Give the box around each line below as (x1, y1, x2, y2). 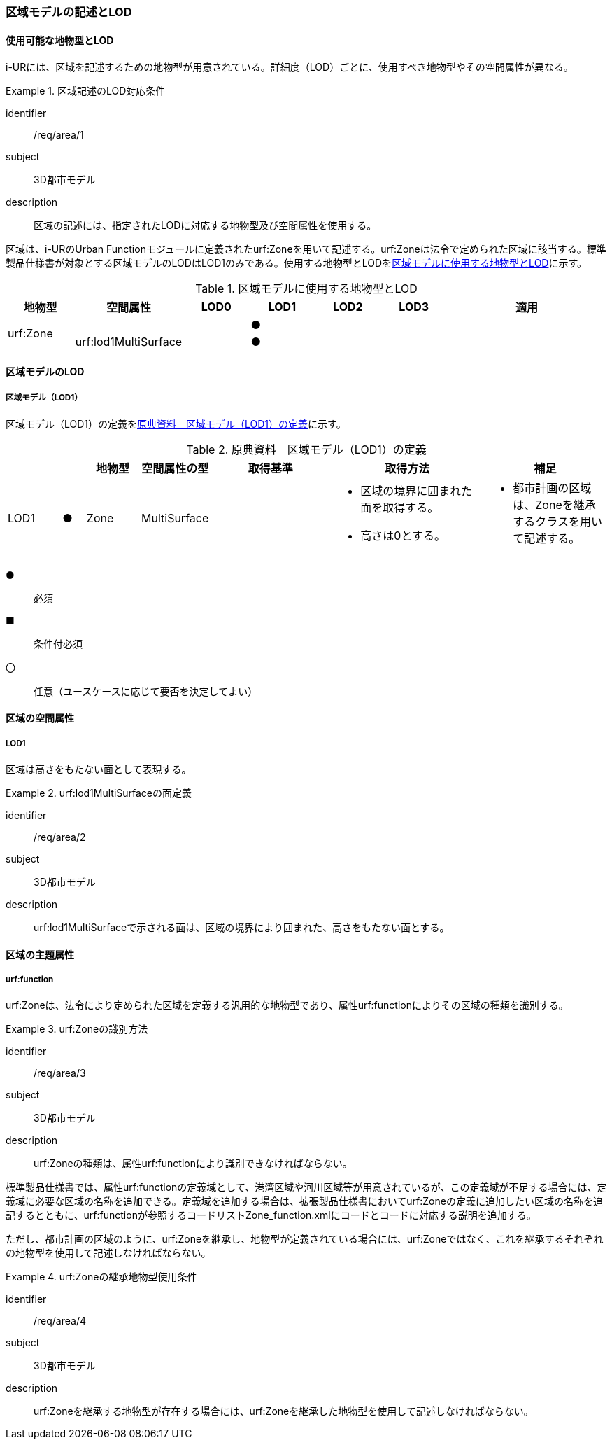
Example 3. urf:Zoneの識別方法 (6, 1023, 148, 1035)
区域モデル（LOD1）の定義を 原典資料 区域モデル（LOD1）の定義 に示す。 (6, 417, 346, 430)
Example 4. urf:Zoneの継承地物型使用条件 (6, 1271, 197, 1283)
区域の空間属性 (6, 712, 74, 725)
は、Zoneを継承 (513, 497, 596, 512)
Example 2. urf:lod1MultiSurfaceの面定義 (6, 787, 192, 799)
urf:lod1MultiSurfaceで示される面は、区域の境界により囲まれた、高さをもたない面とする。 (34, 921, 450, 933)
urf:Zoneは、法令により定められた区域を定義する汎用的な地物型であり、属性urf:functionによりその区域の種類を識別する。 (6, 999, 569, 1012)
